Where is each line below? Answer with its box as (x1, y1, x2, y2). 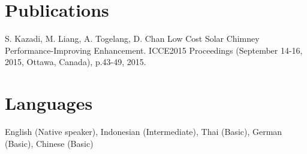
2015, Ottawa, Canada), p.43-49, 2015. (5, 56, 146, 68)
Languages (5, 91, 93, 115)
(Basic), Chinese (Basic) (5, 137, 94, 149)
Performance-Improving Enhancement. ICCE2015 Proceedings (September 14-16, (5, 44, 303, 56)
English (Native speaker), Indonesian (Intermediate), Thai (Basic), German (5, 125, 282, 138)
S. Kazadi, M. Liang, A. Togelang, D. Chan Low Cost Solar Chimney (5, 32, 260, 45)
